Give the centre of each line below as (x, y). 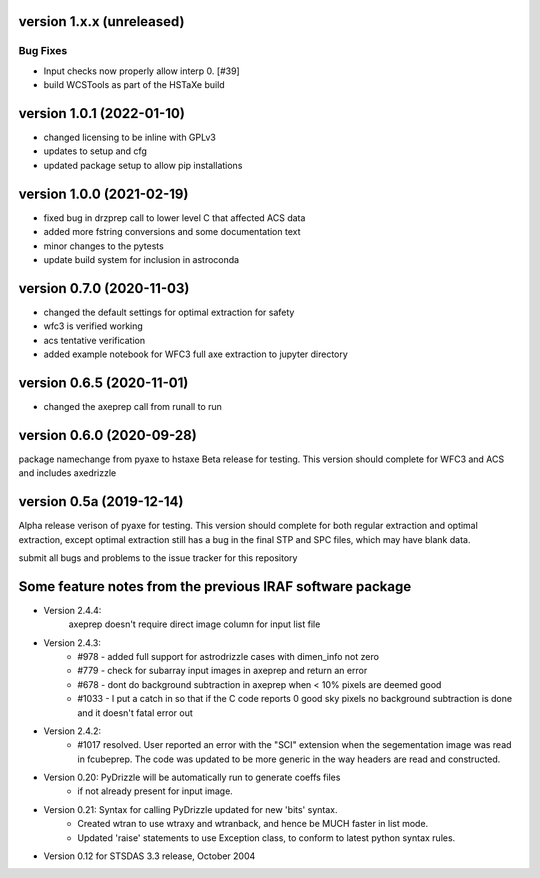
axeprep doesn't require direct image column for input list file (194, 624)
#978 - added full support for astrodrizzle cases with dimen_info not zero (228, 656)
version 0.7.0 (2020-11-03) (104, 288)
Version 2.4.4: (72, 610)
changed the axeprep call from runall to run (132, 406)
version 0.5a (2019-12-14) (101, 501)
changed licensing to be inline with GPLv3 (130, 137)
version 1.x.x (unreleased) (101, 21)
